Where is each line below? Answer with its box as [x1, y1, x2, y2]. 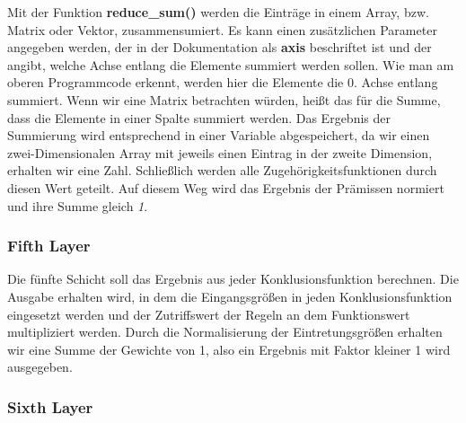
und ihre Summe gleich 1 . [7, 196, 148, 215]
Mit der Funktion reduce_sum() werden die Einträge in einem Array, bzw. [7, 3, 429, 21]
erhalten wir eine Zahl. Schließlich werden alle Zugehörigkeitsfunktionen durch [7, 161, 437, 180]
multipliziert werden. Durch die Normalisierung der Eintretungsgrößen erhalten [7, 322, 443, 341]
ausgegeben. [7, 357, 73, 376]
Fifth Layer [7, 234, 91, 257]
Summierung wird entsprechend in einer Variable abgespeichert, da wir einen [7, 126, 430, 145]
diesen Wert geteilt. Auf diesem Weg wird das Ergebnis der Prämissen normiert [7, 178, 444, 197]
